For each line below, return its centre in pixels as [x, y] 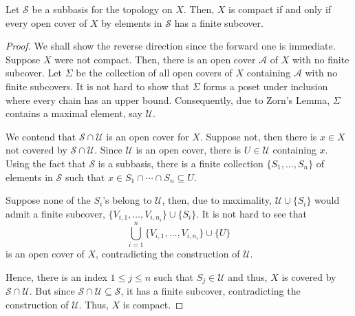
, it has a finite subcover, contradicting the [211, 290]
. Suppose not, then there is [258, 136]
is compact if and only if [280, 9]
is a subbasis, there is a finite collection [181, 163]
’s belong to [127, 200]
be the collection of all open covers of [154, 73]
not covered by [36, 150]
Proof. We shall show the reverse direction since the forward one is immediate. [171, 46]
